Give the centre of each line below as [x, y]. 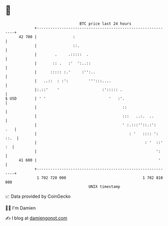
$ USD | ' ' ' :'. [65, 98]
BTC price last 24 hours [106, 24]
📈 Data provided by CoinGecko [38, 196]
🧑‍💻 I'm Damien [21, 208]
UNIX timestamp [104, 186]
